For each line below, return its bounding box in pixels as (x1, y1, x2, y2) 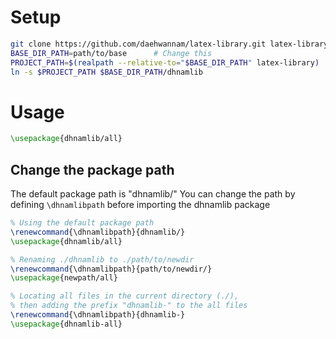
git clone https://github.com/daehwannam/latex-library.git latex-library (10, 39, 329, 49)
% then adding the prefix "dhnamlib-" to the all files (10, 301, 248, 311)
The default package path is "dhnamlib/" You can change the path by (10, 188, 296, 200)
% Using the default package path (10, 218, 155, 228)
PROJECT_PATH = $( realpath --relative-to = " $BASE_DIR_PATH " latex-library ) (10, 57, 320, 68)
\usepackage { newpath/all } (10, 273, 118, 283)
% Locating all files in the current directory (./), (10, 291, 240, 301)
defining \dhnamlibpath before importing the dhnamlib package (10, 199, 271, 211)
